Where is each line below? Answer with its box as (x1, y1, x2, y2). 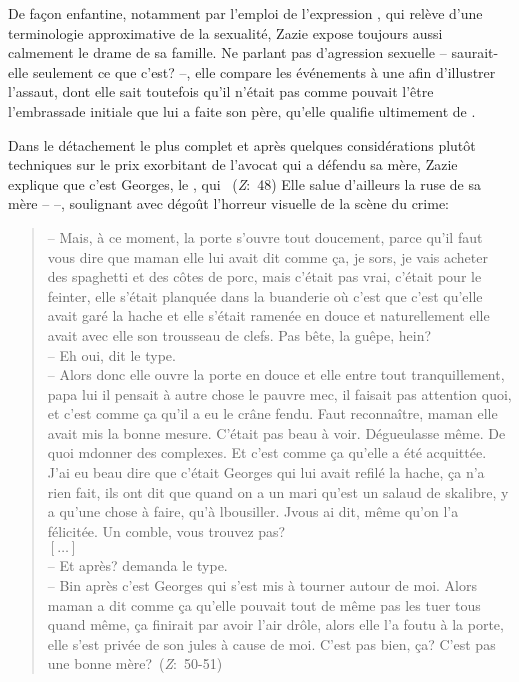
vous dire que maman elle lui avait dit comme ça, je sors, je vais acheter (47, 246, 488, 267)
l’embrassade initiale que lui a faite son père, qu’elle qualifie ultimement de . (8, 100, 476, 121)
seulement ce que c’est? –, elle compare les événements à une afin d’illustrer (32, 61, 496, 82)
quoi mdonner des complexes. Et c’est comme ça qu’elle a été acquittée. (47, 442, 487, 463)
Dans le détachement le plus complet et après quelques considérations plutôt (8, 134, 476, 155)
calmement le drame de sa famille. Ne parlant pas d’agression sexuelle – (8, 42, 447, 63)
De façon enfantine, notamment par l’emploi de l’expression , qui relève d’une (8, 3, 483, 23)
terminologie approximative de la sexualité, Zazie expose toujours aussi (8, 22, 443, 43)
